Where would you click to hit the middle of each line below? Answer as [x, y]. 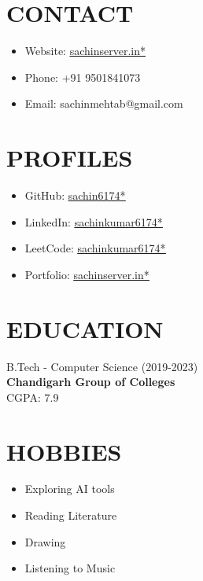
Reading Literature [71, 515]
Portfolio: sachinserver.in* [87, 274]
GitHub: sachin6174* [75, 195]
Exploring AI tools [70, 489]
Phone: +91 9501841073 [83, 77]
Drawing [45, 541]
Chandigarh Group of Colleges [91, 382]
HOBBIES [64, 451]
